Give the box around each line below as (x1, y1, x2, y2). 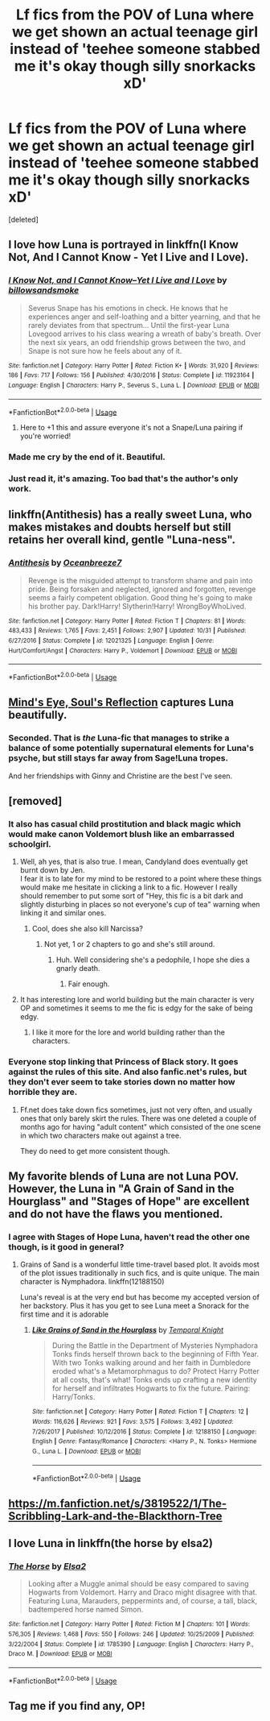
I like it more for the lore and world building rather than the (31, 1027, 225, 1037)
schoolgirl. (8, 839, 52, 850)
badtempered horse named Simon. (27, 1605, 144, 1615)
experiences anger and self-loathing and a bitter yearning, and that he (27, 312, 261, 321)
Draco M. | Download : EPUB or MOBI (8, 1650, 112, 1658)
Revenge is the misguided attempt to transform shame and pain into (27, 575, 253, 585)
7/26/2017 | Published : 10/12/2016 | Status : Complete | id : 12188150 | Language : (31, 1428, 257, 1436)
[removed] (8, 794, 63, 808)
